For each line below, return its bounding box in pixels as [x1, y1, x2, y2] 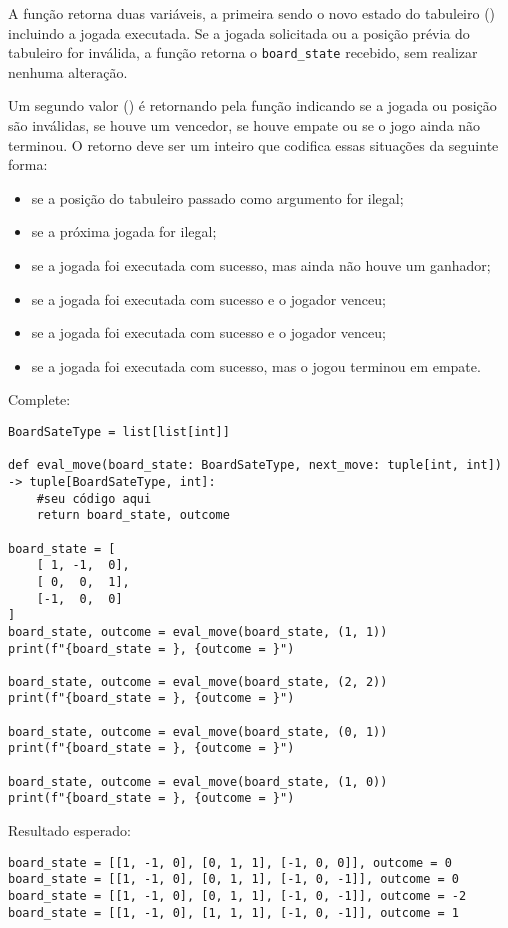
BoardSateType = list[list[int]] [8, 424, 230, 439]
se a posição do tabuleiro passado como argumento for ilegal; [31, 187, 404, 208]
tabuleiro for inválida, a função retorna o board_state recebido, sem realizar [8, 42, 478, 63]
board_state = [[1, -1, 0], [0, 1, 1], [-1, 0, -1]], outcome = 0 [8, 872, 460, 887]
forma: [8, 154, 48, 175]
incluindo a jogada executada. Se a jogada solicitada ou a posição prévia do [8, 22, 470, 43]
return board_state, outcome [36, 508, 230, 523]
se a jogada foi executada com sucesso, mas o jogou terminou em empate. [31, 355, 481, 376]
